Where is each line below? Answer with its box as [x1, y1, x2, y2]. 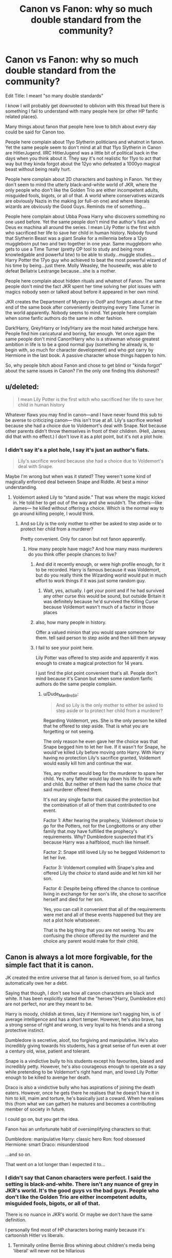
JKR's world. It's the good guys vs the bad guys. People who [5, 1187, 159, 1194]
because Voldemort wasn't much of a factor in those [43, 604, 155, 610]
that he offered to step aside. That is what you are [43, 722, 148, 729]
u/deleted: [5, 383, 39, 391]
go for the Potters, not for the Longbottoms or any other [43, 823, 161, 829]
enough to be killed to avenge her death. [5, 1074, 91, 1080]
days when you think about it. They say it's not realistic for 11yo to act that [5, 155, 161, 161]
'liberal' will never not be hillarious [12, 1247, 85, 1253]
